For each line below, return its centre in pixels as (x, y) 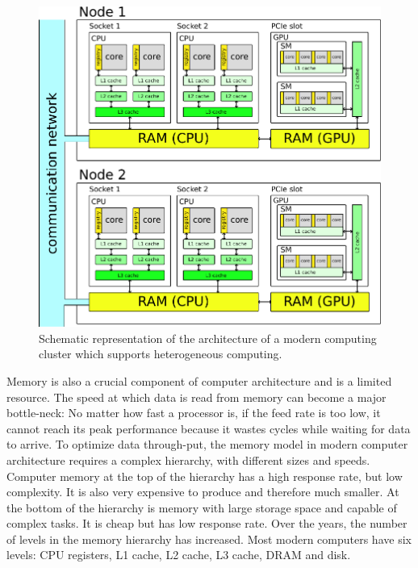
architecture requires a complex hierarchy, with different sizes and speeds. (188, 459)
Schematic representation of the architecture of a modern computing (208, 338)
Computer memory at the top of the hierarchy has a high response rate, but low (205, 476)
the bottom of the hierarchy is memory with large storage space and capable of (202, 507)
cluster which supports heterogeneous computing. (161, 354)
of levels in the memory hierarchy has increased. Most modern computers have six (209, 539)
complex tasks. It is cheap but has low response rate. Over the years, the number (207, 523)
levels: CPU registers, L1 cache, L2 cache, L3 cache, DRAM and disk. (179, 555)
